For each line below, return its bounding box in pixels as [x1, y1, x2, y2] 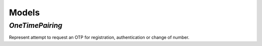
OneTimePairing [9, 21, 63, 30]
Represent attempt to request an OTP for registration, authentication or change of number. [9, 34, 190, 40]
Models [9, 7, 40, 18]
